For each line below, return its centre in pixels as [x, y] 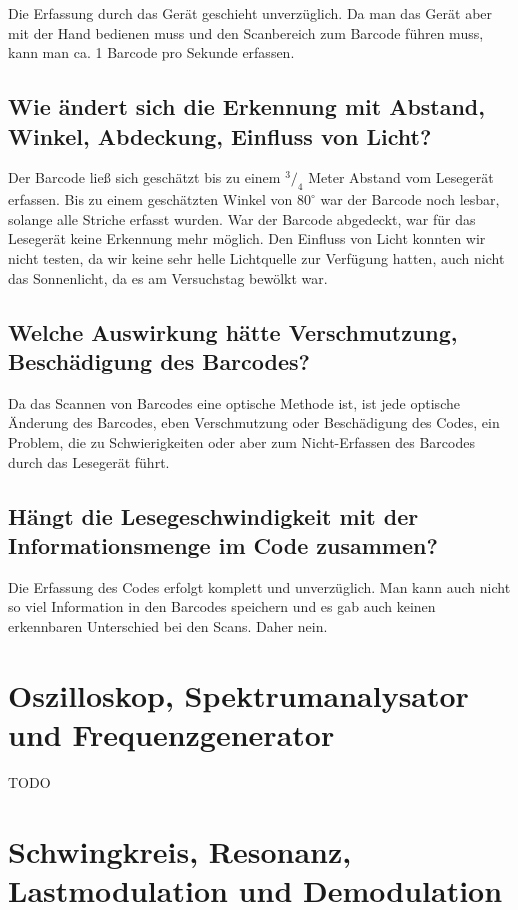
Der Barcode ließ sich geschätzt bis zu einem [144, 177]
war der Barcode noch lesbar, [410, 199]
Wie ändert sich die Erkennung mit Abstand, [246, 106]
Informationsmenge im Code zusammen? [223, 544]
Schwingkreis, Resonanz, [180, 850]
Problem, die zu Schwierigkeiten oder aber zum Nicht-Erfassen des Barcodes [241, 441]
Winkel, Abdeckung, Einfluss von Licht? [220, 135]
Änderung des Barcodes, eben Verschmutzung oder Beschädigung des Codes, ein [254, 422]
